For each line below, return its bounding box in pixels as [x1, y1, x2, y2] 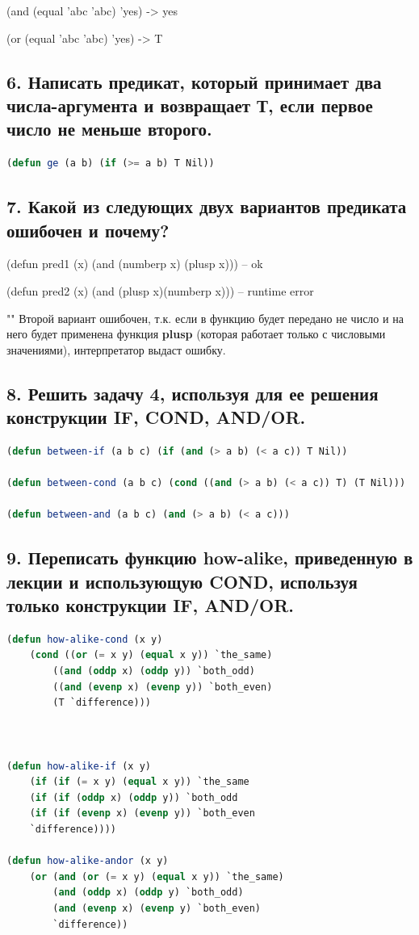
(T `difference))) [52, 697, 151, 709]
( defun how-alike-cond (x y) [6, 633, 163, 645]
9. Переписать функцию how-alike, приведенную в [6, 545, 413, 570]
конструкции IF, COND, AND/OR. [6, 405, 306, 430]
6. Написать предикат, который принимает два [6, 69, 382, 94]
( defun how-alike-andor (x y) [6, 855, 169, 867]
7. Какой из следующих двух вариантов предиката [6, 194, 407, 219]
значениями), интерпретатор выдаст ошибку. [6, 341, 226, 358]
